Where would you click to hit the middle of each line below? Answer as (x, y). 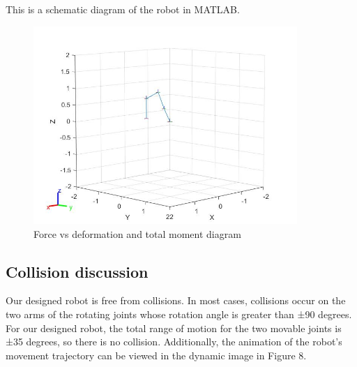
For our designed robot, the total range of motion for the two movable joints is (174, 328)
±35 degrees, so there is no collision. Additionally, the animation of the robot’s (174, 342)
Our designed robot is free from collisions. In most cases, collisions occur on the (176, 300)
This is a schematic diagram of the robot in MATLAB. (123, 9)
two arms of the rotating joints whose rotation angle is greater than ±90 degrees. (179, 314)
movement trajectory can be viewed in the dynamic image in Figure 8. (156, 355)
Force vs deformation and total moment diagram (137, 233)
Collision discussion (77, 271)
